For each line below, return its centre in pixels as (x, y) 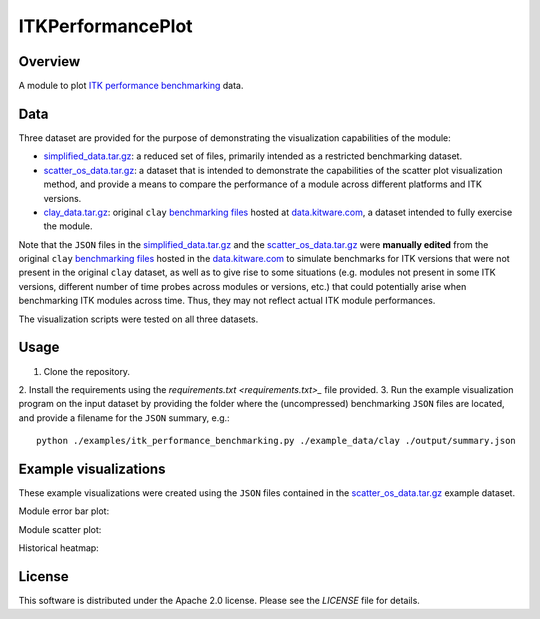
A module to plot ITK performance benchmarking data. (131, 86)
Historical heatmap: (58, 548)
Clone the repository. (86, 371)
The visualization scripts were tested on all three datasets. (138, 319)
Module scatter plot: (60, 529)
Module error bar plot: (64, 511)
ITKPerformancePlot (106, 26)
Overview (49, 61)
